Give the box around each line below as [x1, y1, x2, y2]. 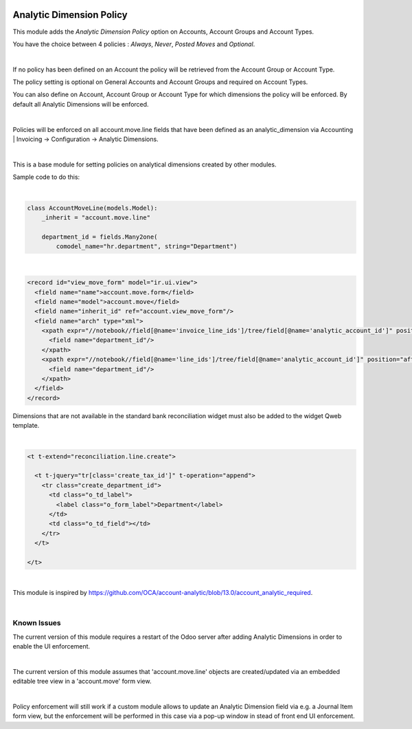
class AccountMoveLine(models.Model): [27, 204, 158, 212]
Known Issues [12, 618, 61, 628]
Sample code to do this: [12, 173, 80, 182]
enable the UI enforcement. [12, 642, 91, 651]
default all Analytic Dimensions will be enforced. [12, 100, 149, 108]
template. [12, 422, 40, 430]
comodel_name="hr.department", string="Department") [56, 243, 238, 250]
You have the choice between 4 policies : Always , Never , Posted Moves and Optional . [12, 40, 255, 48]
